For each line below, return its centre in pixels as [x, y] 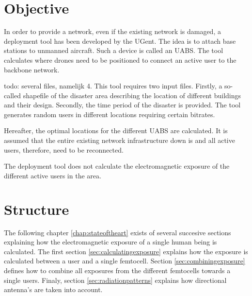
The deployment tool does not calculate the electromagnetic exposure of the [117, 166]
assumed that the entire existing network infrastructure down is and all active [119, 140]
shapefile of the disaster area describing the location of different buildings [132, 95]
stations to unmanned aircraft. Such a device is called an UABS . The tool [114, 50]
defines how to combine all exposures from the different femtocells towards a [117, 270]
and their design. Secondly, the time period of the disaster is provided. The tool [122, 105]
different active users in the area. [53, 175]
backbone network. [32, 69]
